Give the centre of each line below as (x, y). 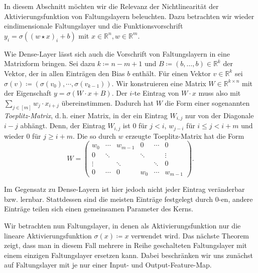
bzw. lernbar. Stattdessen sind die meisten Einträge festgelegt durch (109, 199)
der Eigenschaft (28, 93)
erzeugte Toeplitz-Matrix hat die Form (185, 135)
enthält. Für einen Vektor (171, 73)
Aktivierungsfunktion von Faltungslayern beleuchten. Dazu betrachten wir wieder (129, 16)
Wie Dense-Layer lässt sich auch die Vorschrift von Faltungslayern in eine (117, 53)
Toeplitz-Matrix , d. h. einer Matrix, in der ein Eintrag (86, 115)
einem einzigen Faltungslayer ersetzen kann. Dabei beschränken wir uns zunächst (128, 255)
